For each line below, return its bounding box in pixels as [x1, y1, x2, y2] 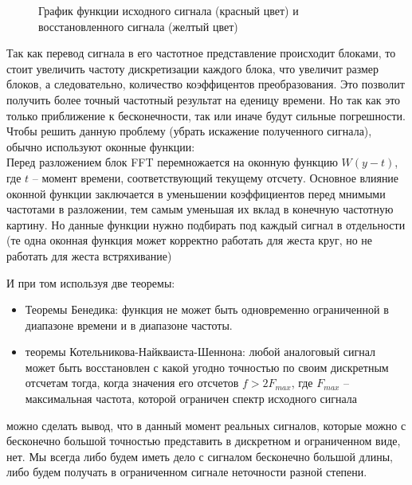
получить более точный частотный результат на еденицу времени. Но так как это [6, 91, 401, 108]
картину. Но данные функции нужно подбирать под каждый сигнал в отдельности [6, 216, 406, 233]
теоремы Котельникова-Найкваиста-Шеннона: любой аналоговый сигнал [25, 343, 376, 360]
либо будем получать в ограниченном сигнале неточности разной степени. [6, 463, 367, 480]
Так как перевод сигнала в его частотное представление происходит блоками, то [6, 45, 396, 61]
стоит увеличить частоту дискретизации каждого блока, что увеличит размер [6, 60, 379, 76]
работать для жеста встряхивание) [6, 247, 172, 264]
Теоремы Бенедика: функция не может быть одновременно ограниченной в [25, 301, 389, 318]
